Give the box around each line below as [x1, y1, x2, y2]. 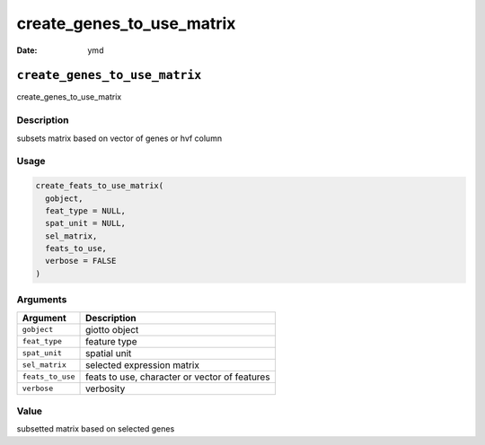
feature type [85, 335, 137, 347]
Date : [16, 45, 38, 56]
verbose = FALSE [45, 256, 117, 266]
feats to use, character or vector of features [85, 371, 270, 383]
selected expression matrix [85, 359, 199, 371]
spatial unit [85, 346, 132, 359]
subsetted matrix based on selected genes [16, 423, 175, 434]
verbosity [85, 382, 126, 395]
